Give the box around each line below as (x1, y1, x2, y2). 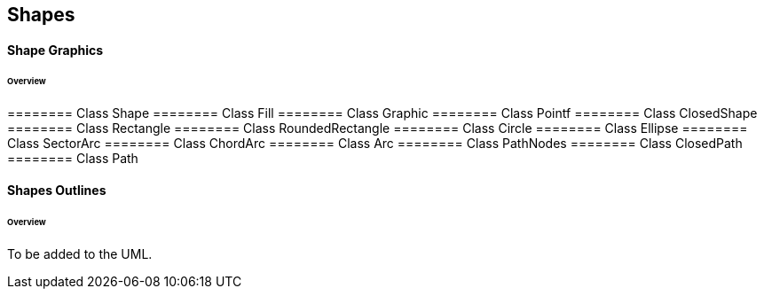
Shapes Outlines (7, 182, 106, 198)
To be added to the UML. (7, 245, 153, 261)
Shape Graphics (7, 42, 104, 58)
